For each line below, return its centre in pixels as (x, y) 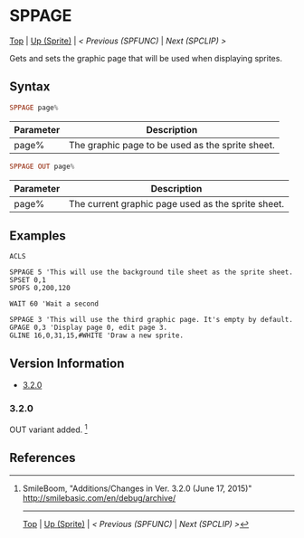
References (43, 458)
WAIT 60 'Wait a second (54, 304)
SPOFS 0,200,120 (40, 288)
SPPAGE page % (34, 108)
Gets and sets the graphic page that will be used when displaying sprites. (146, 58)
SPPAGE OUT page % (42, 166)
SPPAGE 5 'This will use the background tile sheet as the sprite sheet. (152, 272)
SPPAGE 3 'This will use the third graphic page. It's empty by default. (152, 320)
